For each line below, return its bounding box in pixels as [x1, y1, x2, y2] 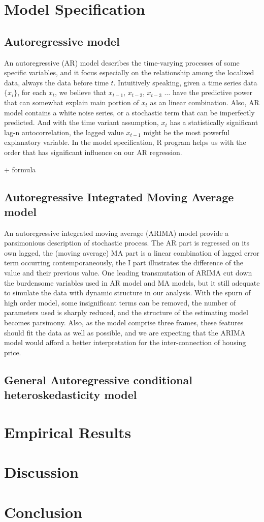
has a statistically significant [170, 117, 258, 128]
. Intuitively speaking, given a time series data [113, 77, 257, 87]
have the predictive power [172, 87, 253, 98]
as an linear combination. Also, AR [150, 97, 259, 107]
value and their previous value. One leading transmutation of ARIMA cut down [4, 267, 252, 278]
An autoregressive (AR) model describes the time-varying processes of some [4, 57, 240, 68]
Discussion [4, 462, 79, 482]
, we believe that [55, 87, 107, 98]
